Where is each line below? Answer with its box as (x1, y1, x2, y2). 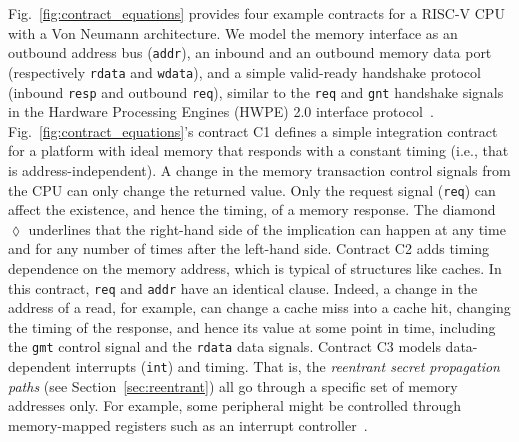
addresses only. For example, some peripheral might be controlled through (8, 395, 462, 416)
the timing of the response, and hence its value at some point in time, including (8, 316, 496, 337)
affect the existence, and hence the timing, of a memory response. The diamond (8, 199, 496, 220)
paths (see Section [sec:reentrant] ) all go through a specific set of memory (8, 375, 458, 396)
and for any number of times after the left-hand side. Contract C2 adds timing (8, 238, 490, 259)
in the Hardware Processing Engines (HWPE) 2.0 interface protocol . (8, 101, 434, 122)
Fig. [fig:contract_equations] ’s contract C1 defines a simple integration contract (8, 120, 498, 141)
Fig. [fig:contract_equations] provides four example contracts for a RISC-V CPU (8, 3, 505, 23)
